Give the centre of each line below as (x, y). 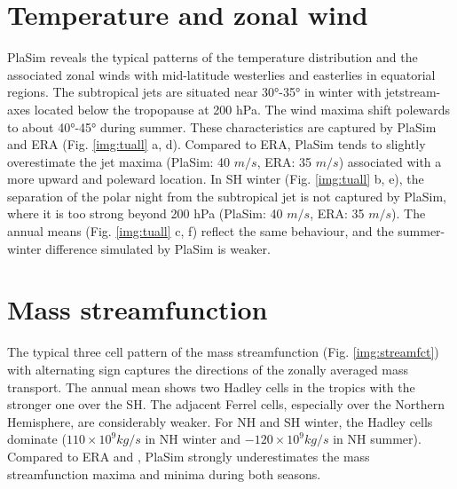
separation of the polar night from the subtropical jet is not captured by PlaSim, (227, 196)
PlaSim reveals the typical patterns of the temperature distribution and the (213, 57)
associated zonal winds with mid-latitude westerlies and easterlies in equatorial (221, 74)
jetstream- (413, 92)
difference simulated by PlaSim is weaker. (158, 248)
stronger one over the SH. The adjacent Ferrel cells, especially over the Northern (226, 404)
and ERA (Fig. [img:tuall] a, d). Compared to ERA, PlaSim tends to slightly (217, 144)
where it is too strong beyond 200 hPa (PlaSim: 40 (145, 213)
